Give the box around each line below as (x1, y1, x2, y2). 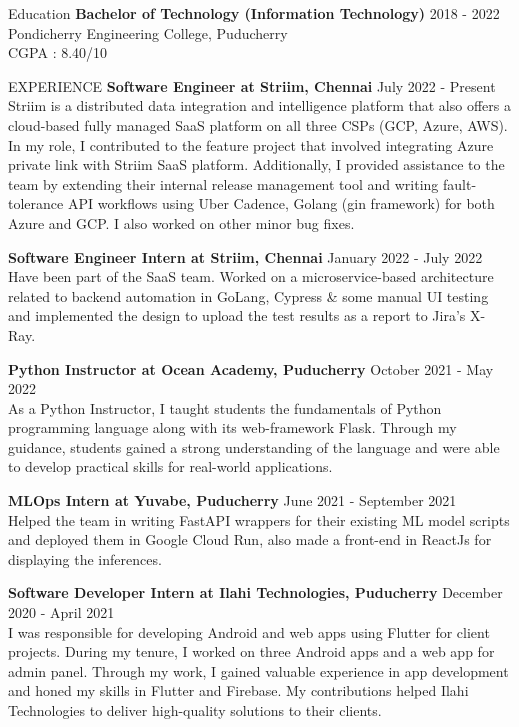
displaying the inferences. (8, 548, 162, 569)
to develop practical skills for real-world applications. (8, 456, 333, 477)
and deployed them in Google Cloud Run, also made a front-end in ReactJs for (8, 529, 492, 550)
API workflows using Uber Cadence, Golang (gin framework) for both (67, 193, 495, 214)
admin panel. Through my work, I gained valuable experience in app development (8, 660, 509, 681)
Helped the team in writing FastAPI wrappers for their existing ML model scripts (8, 509, 510, 530)
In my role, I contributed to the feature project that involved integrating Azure (8, 134, 494, 155)
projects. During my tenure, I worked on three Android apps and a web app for (8, 641, 495, 662)
